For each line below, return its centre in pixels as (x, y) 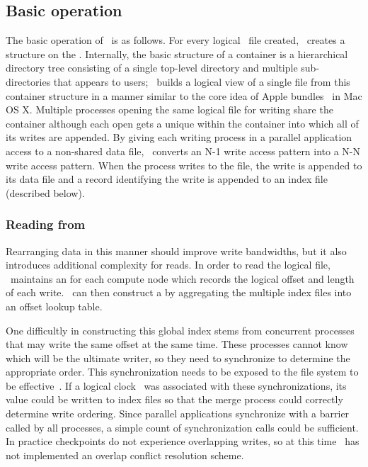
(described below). (45, 192)
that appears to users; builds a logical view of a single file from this (202, 81)
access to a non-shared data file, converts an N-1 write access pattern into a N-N (183, 151)
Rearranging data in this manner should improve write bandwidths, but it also (176, 251)
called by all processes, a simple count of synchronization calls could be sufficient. (182, 427)
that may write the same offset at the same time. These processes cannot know (177, 344)
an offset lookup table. (54, 306)
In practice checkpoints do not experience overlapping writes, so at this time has (183, 441)
